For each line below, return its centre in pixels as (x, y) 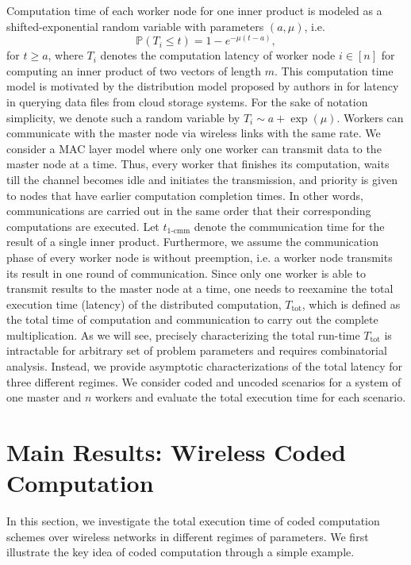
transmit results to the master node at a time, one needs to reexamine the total (200, 288)
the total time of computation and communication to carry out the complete (192, 319)
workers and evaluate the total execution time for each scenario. (250, 397)
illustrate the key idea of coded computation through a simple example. (181, 552)
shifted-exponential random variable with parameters (135, 26)
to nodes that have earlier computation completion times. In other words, (185, 195)
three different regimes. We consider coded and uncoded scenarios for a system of (204, 381)
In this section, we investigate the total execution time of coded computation (193, 521)
